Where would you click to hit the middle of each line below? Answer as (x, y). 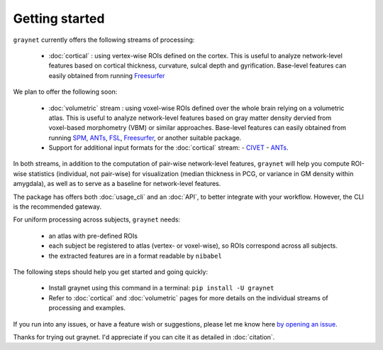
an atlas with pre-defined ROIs (93, 236)
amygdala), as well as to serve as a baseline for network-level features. (117, 184)
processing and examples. (87, 308)
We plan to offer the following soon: (65, 92)
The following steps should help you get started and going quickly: (111, 272)
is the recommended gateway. (57, 207)
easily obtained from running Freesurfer (107, 75)
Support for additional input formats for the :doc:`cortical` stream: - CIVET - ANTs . (168, 148)
